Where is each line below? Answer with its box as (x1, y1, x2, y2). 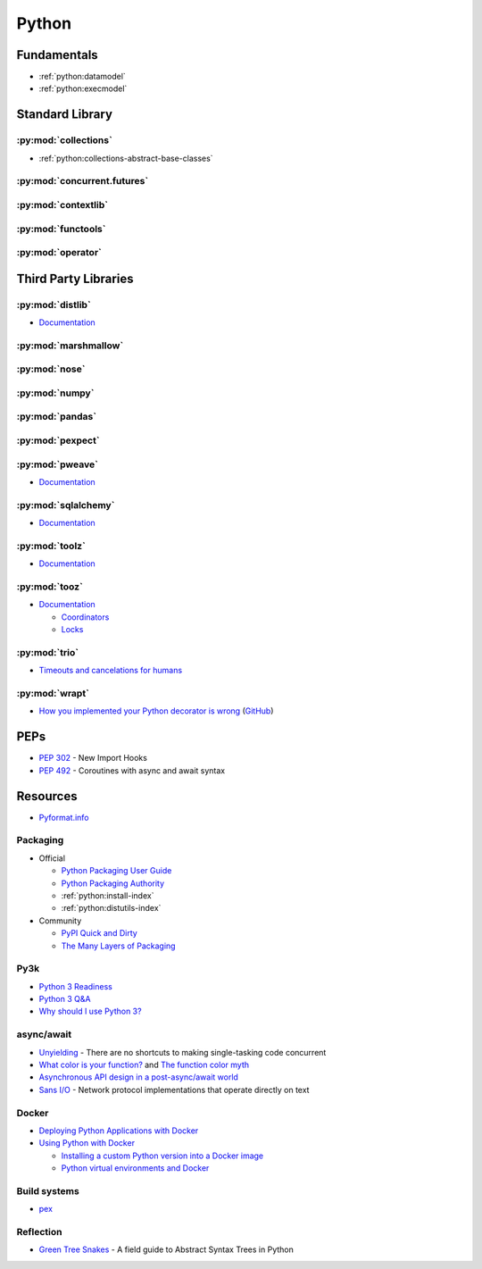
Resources (16, 789, 78, 804)
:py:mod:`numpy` (16, 387, 95, 399)
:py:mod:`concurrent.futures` (16, 175, 149, 188)
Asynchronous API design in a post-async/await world (38, 1072, 238, 1082)
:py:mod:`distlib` (16, 298, 91, 311)
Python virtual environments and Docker (61, 1163, 210, 1173)
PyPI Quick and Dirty (61, 928, 137, 939)
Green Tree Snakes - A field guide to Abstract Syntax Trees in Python (38, 1244, 294, 1255)
